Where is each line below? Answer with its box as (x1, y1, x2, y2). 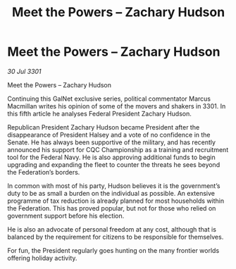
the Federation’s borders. (7, 168, 80, 176)
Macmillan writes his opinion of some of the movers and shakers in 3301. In (7, 101, 226, 110)
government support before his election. (7, 211, 125, 220)
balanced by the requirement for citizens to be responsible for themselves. (7, 232, 224, 241)
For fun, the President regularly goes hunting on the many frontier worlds (7, 246, 220, 254)
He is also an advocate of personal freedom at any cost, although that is (7, 225, 217, 233)
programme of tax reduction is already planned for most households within (7, 196, 225, 205)
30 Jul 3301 (7, 67, 42, 75)
